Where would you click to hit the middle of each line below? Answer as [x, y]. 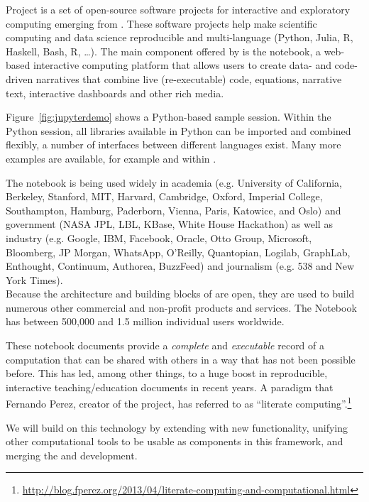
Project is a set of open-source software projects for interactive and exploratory [178, 9]
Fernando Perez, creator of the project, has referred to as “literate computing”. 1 [179, 403]
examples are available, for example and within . [111, 158]
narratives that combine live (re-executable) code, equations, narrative [189, 78]
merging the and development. [72, 455]
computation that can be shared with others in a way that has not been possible [181, 359]
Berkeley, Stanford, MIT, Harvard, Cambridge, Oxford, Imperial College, [164, 196]
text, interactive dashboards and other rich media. [115, 93]
